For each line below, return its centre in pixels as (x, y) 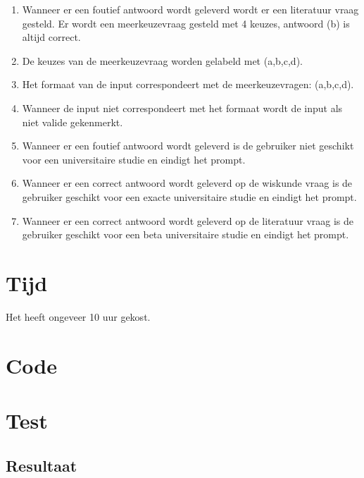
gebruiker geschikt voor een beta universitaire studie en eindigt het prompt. (186, 234)
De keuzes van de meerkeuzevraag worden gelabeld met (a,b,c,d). (162, 60)
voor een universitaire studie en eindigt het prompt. (134, 159)
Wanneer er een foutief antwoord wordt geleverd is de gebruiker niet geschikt (188, 146)
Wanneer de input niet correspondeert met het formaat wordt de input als (182, 108)
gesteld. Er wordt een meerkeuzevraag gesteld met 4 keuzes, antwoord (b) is (186, 23)
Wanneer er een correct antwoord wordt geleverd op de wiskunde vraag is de (187, 183)
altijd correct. (51, 37)
